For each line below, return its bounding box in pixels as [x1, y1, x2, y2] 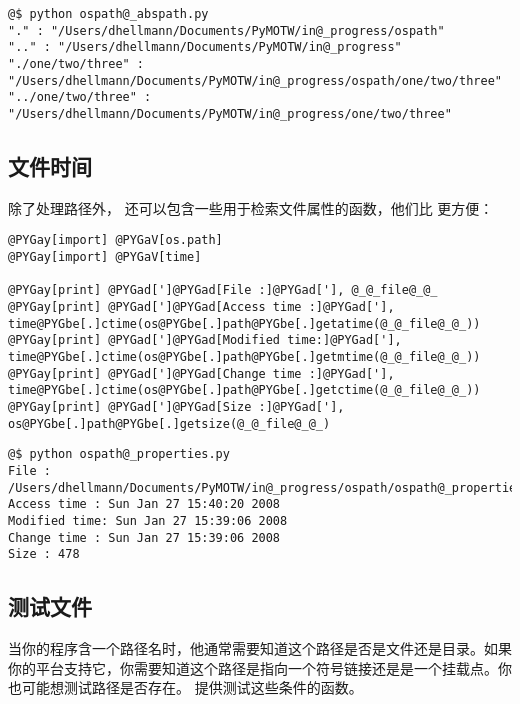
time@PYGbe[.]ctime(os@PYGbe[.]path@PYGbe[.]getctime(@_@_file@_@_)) [8, 383, 481, 398]
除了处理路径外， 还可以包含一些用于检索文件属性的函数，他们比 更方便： [8, 197, 494, 218]
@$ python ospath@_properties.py [8, 447, 230, 462]
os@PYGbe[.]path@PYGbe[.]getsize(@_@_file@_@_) [8, 416, 331, 431]
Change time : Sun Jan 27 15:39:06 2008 [8, 530, 281, 545]
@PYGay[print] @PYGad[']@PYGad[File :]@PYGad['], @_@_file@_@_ [8, 283, 438, 298]
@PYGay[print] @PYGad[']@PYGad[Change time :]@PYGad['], [8, 366, 395, 381]
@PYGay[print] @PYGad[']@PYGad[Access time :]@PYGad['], [8, 300, 395, 315]
